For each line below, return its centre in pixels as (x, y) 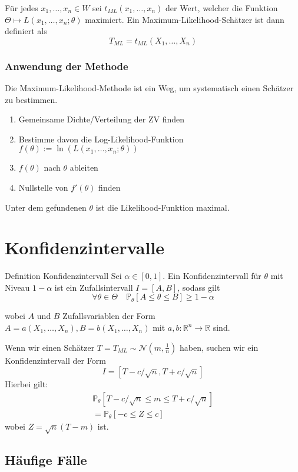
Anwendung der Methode (67, 66)
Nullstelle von (43, 187)
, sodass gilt (199, 287)
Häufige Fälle (46, 460)
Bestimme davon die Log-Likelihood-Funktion (101, 139)
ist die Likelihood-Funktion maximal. (163, 207)
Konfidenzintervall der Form (55, 360)
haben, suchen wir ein (219, 347)
